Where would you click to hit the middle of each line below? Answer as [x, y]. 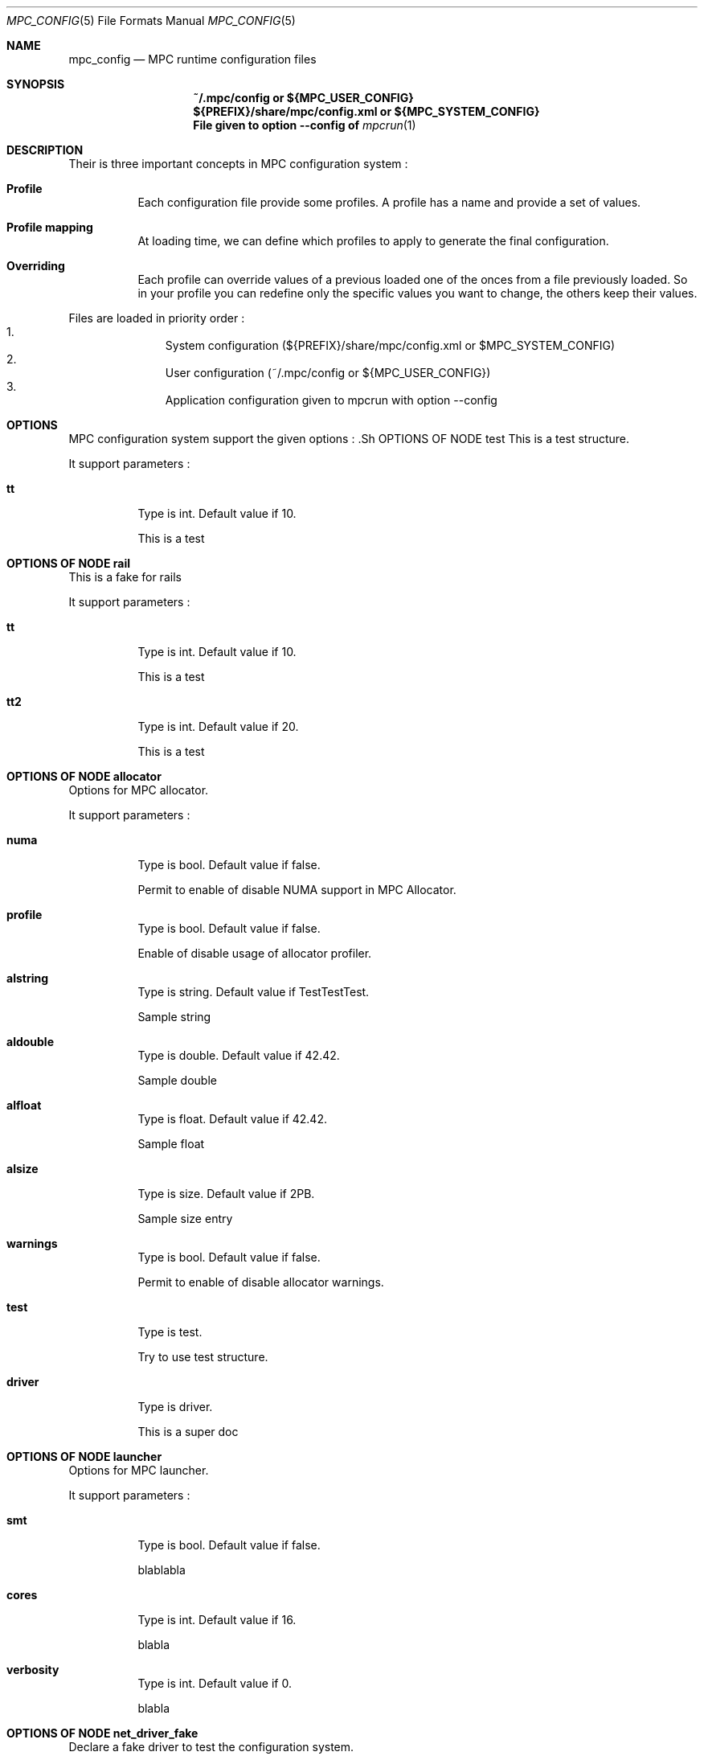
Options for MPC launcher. [139, 1470]
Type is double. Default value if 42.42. [239, 1055]
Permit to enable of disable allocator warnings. [261, 1282]
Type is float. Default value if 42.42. [232, 1119]
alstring [28, 978]
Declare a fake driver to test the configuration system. [211, 1747]
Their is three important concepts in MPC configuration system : [238, 164]
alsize [23, 1169]
